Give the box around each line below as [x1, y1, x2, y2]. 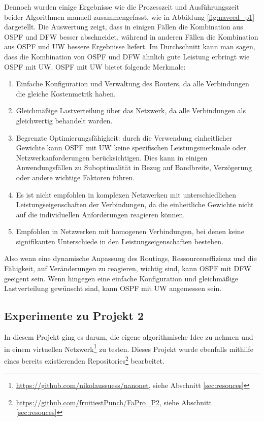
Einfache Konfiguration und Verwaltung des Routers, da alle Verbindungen [16, 78, 249, 89]
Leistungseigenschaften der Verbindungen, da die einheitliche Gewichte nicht [16, 199, 254, 210]
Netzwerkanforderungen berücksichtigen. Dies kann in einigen [16, 152, 208, 163]
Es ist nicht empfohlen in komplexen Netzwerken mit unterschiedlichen [16, 189, 237, 200]
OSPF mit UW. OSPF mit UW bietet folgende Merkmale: [4, 61, 186, 72]
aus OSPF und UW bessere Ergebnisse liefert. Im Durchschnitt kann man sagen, [4, 41, 255, 52]
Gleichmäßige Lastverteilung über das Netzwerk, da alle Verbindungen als [16, 105, 246, 116]
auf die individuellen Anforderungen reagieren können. [16, 209, 185, 219]
